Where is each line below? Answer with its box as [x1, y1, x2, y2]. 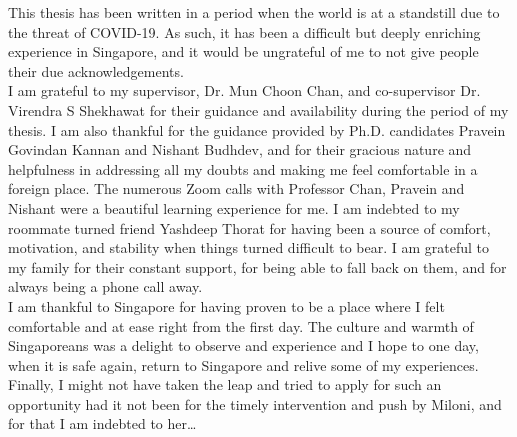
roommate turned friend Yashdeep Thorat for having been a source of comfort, [8, 217, 491, 238]
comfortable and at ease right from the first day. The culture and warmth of [8, 315, 474, 336]
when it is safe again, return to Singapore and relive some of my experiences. [8, 354, 479, 375]
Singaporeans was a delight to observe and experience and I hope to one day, [8, 335, 479, 356]
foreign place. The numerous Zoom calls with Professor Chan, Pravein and [8, 178, 465, 199]
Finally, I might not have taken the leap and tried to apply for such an [8, 374, 442, 395]
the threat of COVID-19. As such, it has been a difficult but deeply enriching [8, 21, 481, 42]
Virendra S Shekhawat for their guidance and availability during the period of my [8, 99, 509, 120]
